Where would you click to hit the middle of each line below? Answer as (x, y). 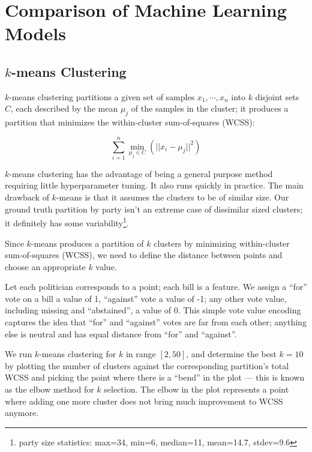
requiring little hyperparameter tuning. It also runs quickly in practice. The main (154, 185)
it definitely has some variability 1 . (67, 222)
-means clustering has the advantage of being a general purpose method (141, 173)
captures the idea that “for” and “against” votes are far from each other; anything (156, 322)
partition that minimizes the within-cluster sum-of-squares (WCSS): (130, 122)
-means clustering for (78, 354)
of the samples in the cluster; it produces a (210, 108)
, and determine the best (231, 354)
